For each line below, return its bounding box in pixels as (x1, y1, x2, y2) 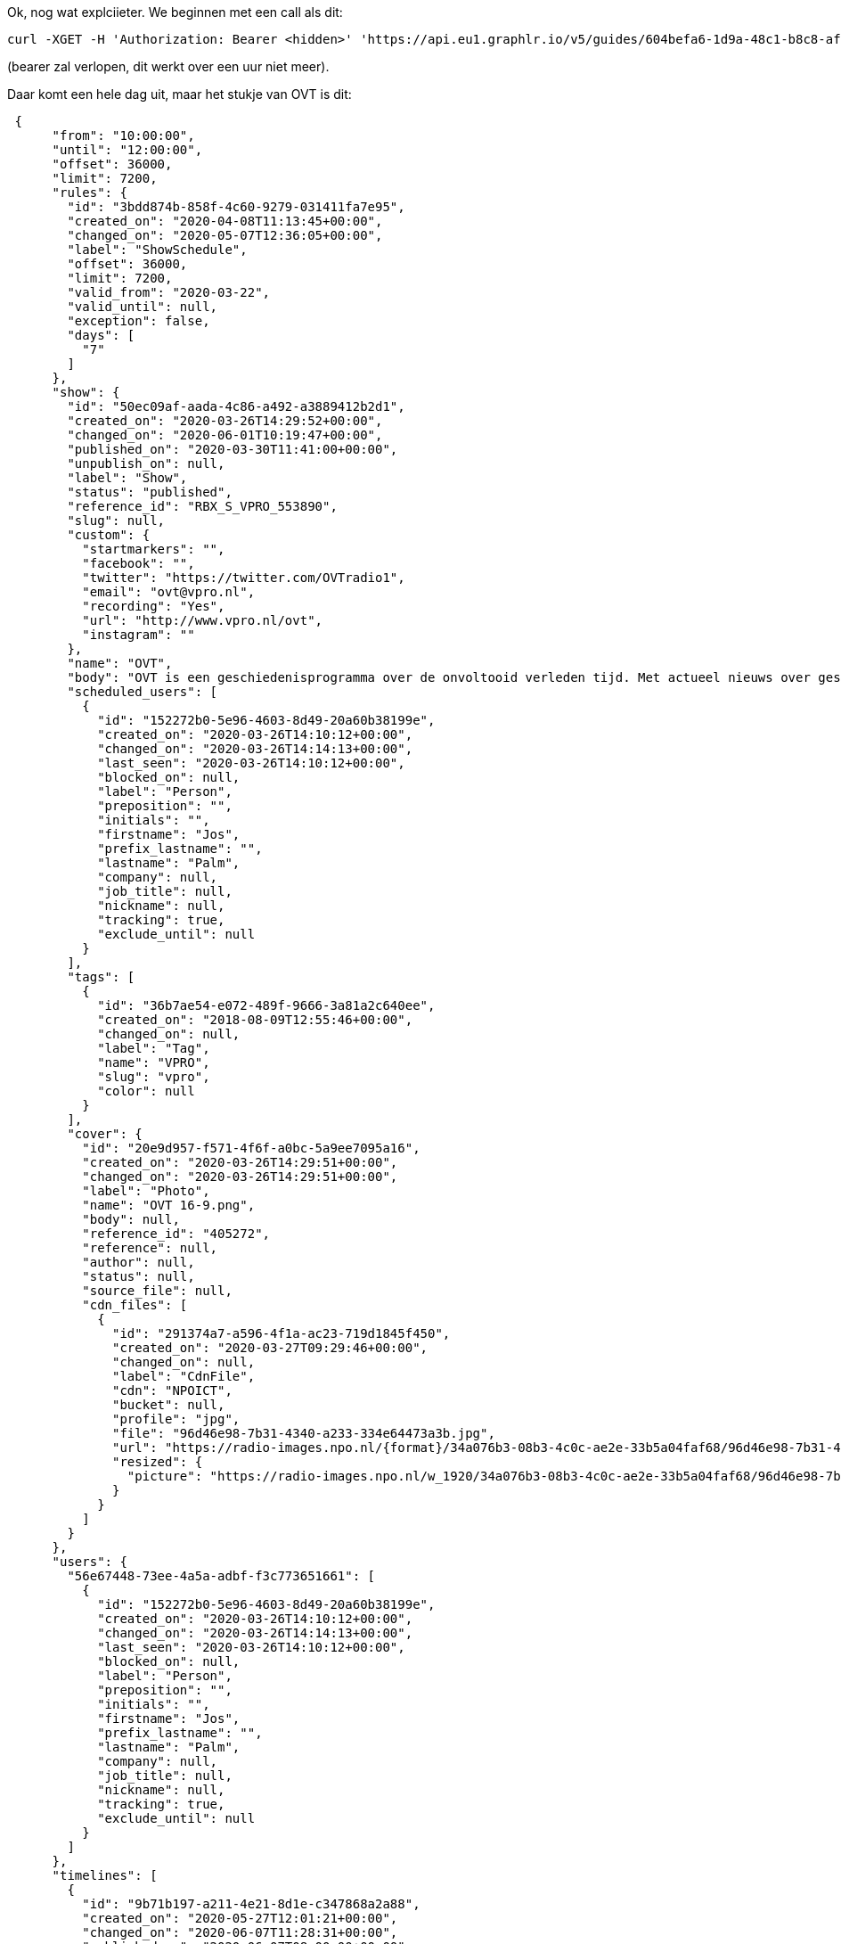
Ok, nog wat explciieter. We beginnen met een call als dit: (7, 4, 343, 20)
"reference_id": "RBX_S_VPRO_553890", (67, 499, 338, 513)
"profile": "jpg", (112, 1412, 241, 1426)
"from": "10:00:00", (52, 128, 195, 143)
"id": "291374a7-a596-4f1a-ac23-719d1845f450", (112, 1326, 451, 1341)
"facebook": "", (82, 556, 195, 570)
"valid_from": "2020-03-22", (67, 285, 271, 299)
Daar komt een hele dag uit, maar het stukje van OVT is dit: (7, 86, 352, 102)
